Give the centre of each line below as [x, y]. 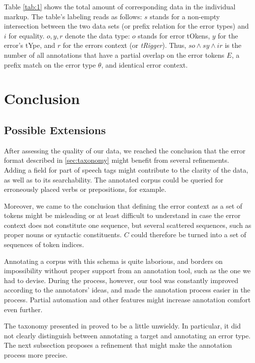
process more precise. [36, 355]
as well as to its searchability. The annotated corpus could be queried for [114, 179]
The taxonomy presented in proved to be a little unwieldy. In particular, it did [122, 326]
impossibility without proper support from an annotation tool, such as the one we [127, 271]
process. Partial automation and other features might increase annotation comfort [127, 300]
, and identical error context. [144, 64]
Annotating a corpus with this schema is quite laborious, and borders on [113, 261]
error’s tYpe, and [30, 45]
